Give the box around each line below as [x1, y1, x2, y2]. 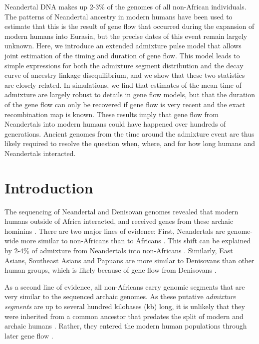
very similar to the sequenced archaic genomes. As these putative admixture [4, 291, 236, 302]
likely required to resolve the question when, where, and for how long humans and [4, 138, 256, 149]
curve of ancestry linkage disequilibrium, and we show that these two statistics [4, 70, 245, 80]
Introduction [4, 177, 93, 197]
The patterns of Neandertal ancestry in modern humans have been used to [4, 11, 233, 21]
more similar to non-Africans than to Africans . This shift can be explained [20, 235, 251, 246]
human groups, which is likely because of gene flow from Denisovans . [4, 265, 217, 275]
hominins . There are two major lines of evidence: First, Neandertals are [4, 225, 225, 236]
